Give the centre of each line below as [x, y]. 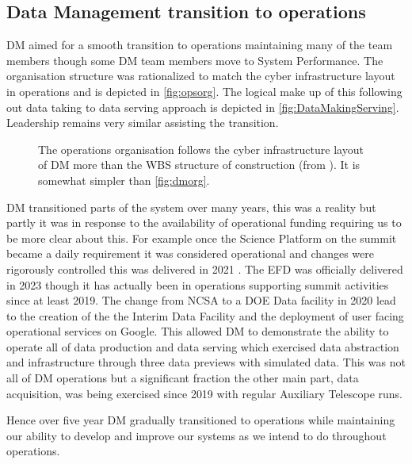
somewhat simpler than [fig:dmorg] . [124, 180]
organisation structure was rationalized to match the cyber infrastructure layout [201, 76]
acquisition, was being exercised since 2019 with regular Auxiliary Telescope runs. [204, 393]
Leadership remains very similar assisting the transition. [143, 123]
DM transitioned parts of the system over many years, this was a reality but [191, 207]
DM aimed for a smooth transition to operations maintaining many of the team [200, 45]
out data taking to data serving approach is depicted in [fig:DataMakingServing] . [203, 107]
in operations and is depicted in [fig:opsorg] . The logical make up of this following [204, 91]
